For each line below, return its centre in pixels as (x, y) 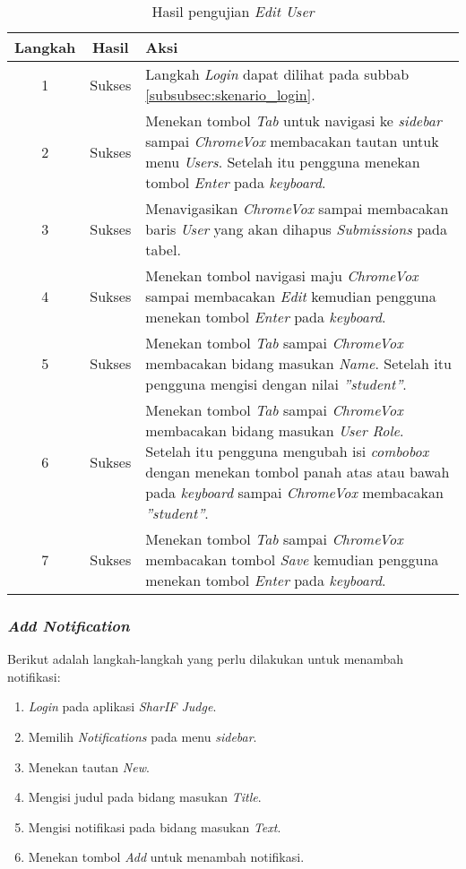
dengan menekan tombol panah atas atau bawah (298, 472)
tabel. (163, 250)
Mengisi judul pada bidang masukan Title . (145, 797)
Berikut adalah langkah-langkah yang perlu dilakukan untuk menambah (206, 659)
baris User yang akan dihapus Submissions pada (296, 229)
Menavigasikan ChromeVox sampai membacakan (297, 208)
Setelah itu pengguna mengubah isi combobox (287, 451)
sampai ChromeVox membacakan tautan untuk (292, 141)
